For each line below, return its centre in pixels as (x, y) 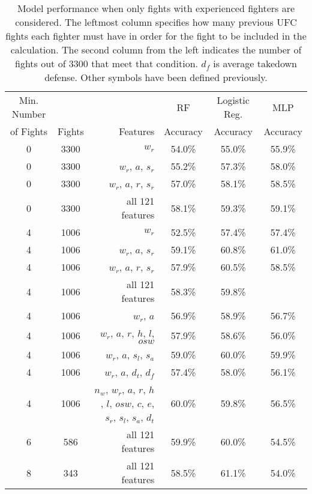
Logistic (233, 100)
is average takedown (255, 63)
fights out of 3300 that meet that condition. (106, 63)
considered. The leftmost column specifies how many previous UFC (156, 22)
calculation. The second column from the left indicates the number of (156, 50)
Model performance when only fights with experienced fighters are (156, 8)
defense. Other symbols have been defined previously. (156, 77)
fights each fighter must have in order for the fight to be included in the (156, 36)
